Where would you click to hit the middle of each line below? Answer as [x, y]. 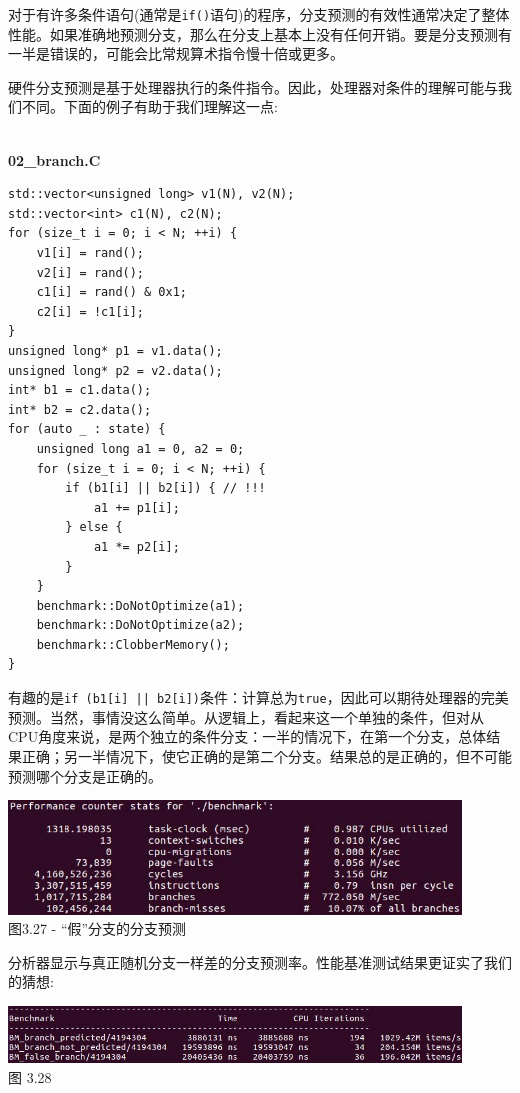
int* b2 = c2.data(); [80, 409]
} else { [94, 527]
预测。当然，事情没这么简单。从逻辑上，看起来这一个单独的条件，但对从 [246, 716]
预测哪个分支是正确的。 [85, 775]
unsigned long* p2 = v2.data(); [115, 370]
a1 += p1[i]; [136, 507]
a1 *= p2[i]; [136, 546]
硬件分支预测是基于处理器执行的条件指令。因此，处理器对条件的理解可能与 [253, 86]
